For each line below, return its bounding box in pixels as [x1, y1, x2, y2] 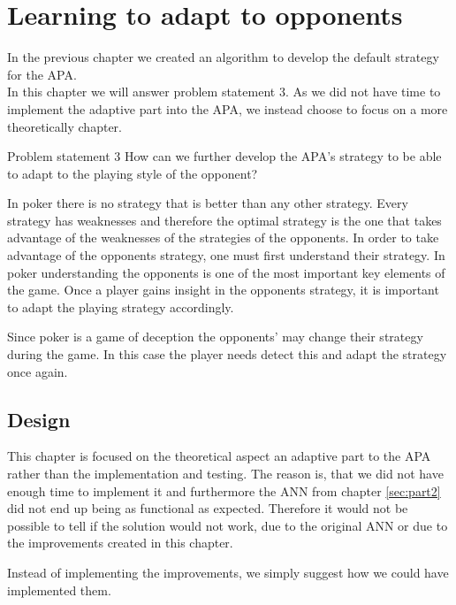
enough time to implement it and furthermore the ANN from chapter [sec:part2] [7, 481, 441, 500]
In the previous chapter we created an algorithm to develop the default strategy [7, 48, 439, 66]
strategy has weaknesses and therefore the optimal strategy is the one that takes [7, 211, 442, 229]
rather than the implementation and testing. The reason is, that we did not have [7, 464, 444, 483]
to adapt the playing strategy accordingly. [7, 297, 234, 316]
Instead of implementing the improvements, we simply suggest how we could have [7, 563, 449, 581]
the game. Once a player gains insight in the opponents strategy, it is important [7, 280, 439, 299]
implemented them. [7, 580, 111, 599]
